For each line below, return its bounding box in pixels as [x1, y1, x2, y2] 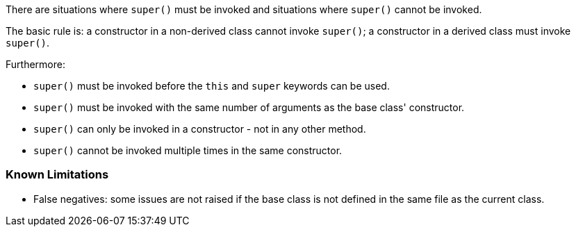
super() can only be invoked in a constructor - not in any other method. [33, 123, 366, 135]
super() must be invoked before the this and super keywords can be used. [33, 80, 390, 92]
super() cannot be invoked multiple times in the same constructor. [33, 144, 343, 156]
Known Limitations [6, 167, 109, 182]
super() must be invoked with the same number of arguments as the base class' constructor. [33, 101, 465, 113]
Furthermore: [6, 58, 65, 70]
